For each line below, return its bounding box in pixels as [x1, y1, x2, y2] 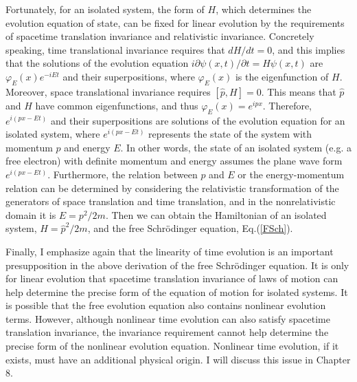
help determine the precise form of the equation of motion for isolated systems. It [5, 284, 348, 299]
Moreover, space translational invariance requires [5, 84, 211, 98]
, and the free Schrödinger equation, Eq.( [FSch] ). [87, 221, 293, 235]
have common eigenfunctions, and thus [35, 98, 198, 112]
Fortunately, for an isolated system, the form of [5, 2, 205, 16]
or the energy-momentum [238, 167, 345, 181]
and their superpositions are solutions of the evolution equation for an [50, 113, 345, 127]
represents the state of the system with [148, 127, 312, 141]
